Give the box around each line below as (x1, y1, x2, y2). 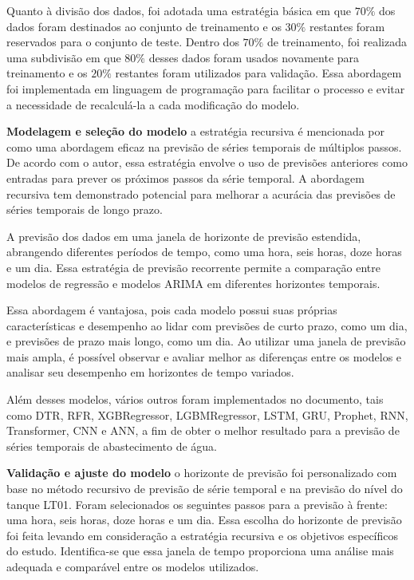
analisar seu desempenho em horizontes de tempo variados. (6, 364, 294, 381)
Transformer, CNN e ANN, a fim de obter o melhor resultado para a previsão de (6, 422, 400, 439)
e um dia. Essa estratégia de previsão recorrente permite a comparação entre (6, 258, 380, 275)
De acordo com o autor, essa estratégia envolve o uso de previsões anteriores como (6, 154, 408, 171)
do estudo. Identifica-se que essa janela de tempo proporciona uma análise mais (6, 543, 394, 559)
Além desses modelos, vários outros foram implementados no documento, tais (6, 391, 384, 408)
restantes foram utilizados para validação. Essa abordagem (115, 65, 402, 81)
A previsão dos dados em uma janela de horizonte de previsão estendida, (6, 227, 361, 244)
